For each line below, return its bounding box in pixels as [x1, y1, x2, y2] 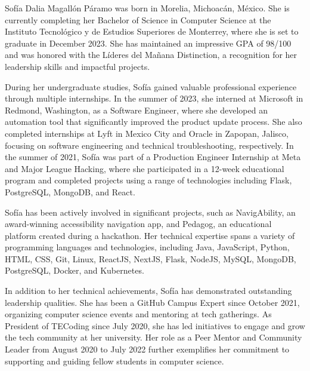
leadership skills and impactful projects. [5, 60, 150, 72]
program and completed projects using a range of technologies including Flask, [5, 174, 292, 186]
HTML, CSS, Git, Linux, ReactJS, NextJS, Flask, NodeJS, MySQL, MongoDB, [5, 252, 296, 265]
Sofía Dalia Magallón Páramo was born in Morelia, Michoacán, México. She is [5, 2, 290, 14]
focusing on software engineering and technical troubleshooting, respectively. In [5, 139, 294, 151]
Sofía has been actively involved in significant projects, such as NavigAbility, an [5, 206, 296, 218]
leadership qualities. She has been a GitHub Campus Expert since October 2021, [5, 296, 300, 308]
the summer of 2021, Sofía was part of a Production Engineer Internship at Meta [5, 151, 301, 163]
